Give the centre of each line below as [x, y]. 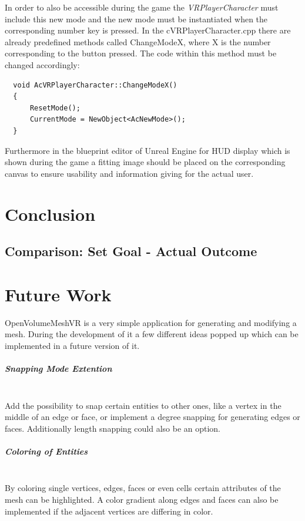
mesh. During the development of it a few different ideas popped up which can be [152, 334]
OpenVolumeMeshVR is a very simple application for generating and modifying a [151, 322]
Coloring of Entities [46, 451]
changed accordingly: [42, 64]
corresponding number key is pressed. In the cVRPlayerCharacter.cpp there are [148, 30]
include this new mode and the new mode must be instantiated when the [136, 19]
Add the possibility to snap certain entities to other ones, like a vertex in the [143, 405]
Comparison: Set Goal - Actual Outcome [131, 251]
